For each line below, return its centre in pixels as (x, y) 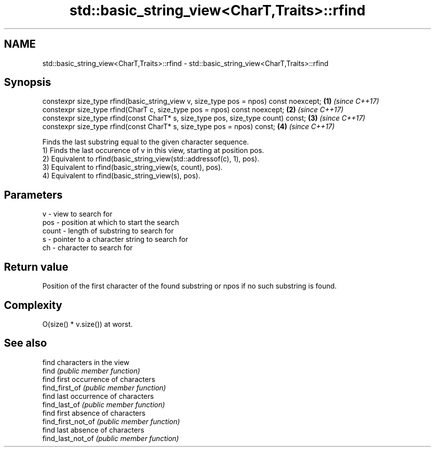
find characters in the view (86, 362)
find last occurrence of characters (98, 396)
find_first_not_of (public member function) (111, 421)
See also (26, 343)
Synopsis (28, 82)
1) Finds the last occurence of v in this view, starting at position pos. (153, 150)
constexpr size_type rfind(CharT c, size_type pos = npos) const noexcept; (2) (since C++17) (193, 110)
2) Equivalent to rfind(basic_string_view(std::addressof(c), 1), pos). (151, 159)
